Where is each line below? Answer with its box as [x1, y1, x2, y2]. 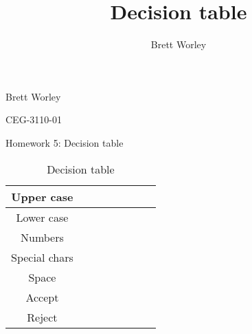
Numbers [21, 229, 64, 245]
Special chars [11, 249, 73, 265]
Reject [27, 309, 58, 325]
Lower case [16, 209, 69, 225]
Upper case [11, 188, 73, 205]
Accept [25, 289, 59, 305]
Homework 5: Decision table [5, 135, 124, 149]
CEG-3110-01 [5, 112, 62, 127]
